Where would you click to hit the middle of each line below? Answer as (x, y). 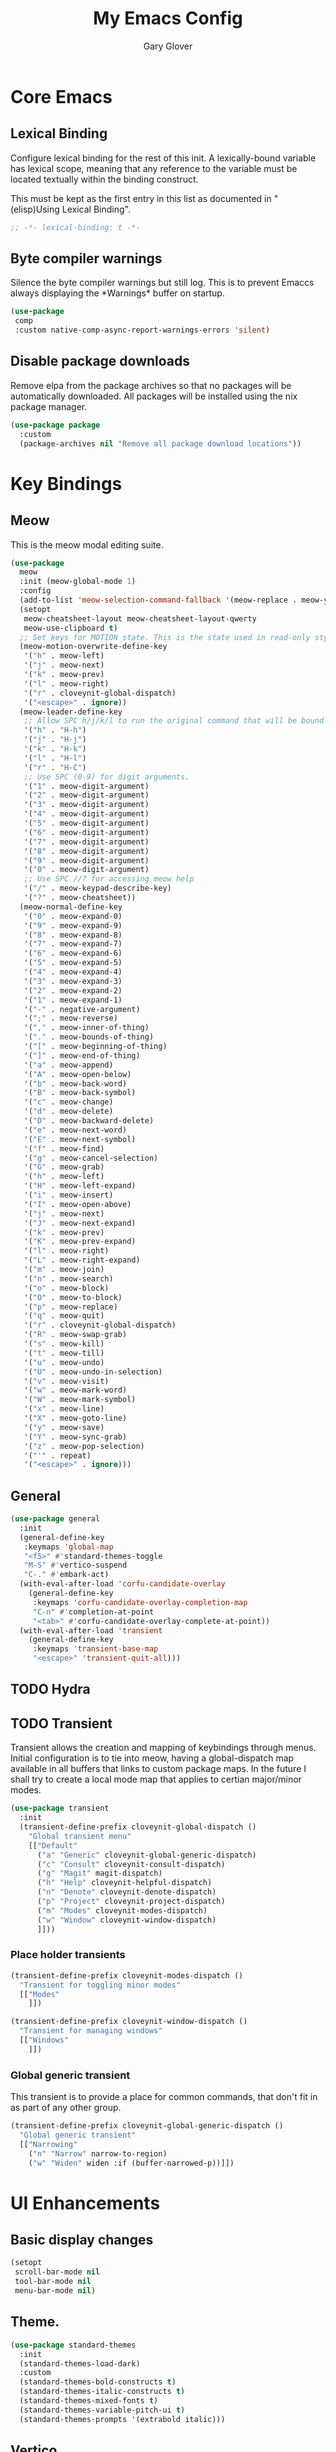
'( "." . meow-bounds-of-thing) (89, 1037)
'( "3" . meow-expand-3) (73, 981)
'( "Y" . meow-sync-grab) (75, 1437)
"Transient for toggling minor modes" (100, 1985)
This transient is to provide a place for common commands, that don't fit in (164, 2097)
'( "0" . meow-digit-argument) (86, 870)
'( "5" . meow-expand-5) (73, 963)
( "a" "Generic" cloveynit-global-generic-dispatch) (146, 1855)
